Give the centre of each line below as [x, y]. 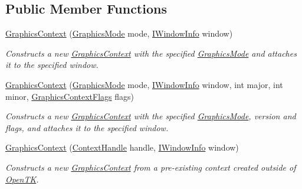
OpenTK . [22, 179]
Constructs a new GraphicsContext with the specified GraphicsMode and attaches [151, 53]
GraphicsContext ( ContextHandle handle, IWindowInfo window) [122, 147]
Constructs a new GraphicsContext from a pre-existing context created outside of [151, 167]
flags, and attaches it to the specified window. [87, 127]
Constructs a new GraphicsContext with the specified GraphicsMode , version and [151, 116]
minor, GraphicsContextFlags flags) [70, 96]
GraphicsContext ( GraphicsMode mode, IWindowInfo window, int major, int [144, 84]
